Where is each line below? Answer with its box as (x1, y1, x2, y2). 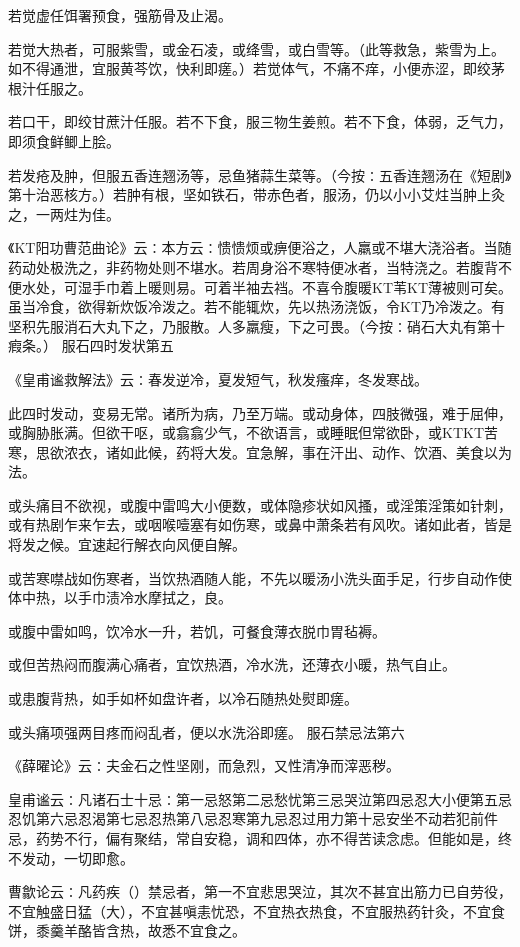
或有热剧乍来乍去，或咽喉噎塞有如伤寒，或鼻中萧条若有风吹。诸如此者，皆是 (8, 514, 512, 535)
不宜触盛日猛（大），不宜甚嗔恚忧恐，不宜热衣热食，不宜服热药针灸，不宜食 (8, 900, 505, 921)
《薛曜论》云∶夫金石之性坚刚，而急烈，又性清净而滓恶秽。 (8, 755, 400, 776)
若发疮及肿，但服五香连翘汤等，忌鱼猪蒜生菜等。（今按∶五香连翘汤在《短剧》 (8, 164, 512, 185)
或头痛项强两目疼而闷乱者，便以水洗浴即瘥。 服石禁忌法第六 (8, 721, 405, 742)
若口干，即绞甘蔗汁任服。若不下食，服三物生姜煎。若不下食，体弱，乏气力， (8, 111, 512, 132)
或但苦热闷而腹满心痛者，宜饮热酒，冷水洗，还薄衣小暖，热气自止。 (8, 654, 456, 675)
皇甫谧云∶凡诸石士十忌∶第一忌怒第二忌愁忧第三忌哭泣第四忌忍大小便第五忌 (8, 788, 512, 809)
